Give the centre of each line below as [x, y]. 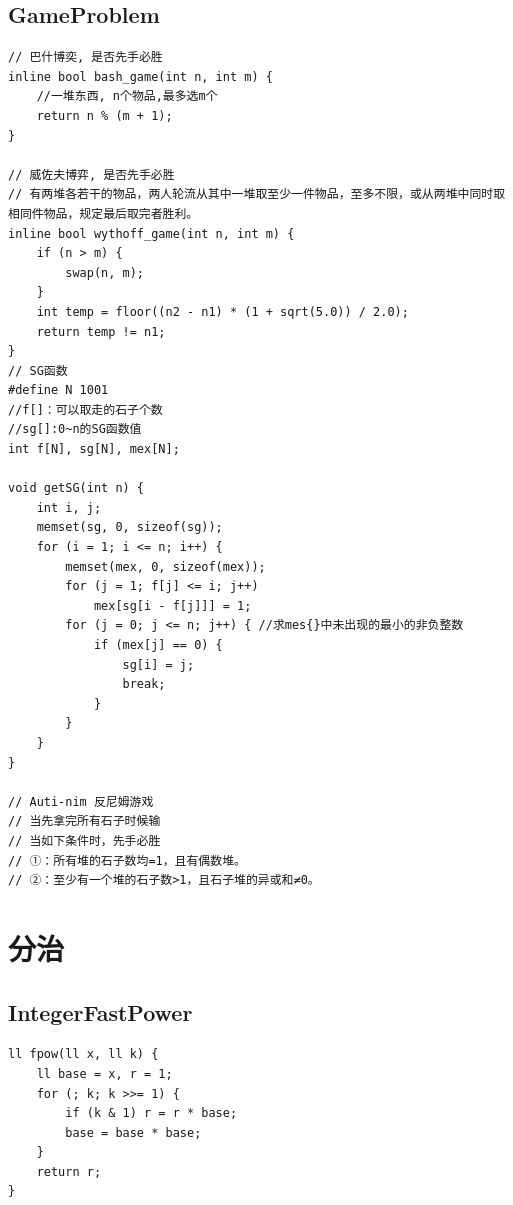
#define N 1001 [58, 390]
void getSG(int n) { [76, 488]
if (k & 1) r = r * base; [151, 1113]
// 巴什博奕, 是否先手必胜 [85, 57]
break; [144, 684]
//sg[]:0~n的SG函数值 [75, 429]
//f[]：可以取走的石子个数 [85, 409]
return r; [69, 1171]
